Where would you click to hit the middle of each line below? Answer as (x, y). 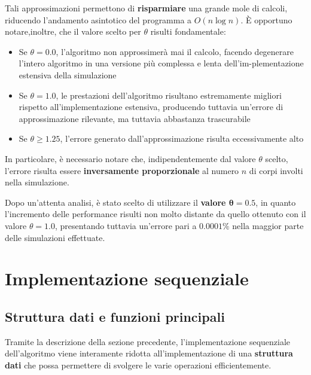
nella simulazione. (37, 182)
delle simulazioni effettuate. (55, 237)
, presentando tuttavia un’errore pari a (126, 225)
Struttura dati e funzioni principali (115, 316)
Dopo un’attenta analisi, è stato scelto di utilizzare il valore (115, 202)
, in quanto (276, 202)
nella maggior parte (268, 225)
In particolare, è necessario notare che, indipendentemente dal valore (130, 158)
